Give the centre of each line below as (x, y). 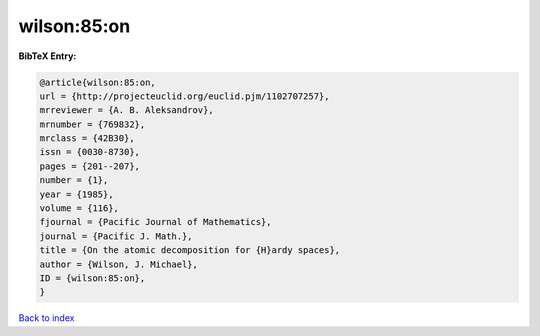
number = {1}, (74, 180)
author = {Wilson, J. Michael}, (119, 264)
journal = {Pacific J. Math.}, (116, 236)
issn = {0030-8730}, (89, 152)
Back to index (46, 318)
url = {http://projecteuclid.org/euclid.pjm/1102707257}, (184, 96)
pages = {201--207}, (89, 166)
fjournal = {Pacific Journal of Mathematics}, (155, 222)
